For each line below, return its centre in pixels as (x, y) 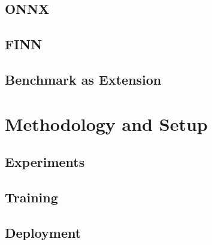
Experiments (45, 162)
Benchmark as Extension (83, 79)
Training (31, 197)
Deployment (43, 232)
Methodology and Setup (106, 123)
